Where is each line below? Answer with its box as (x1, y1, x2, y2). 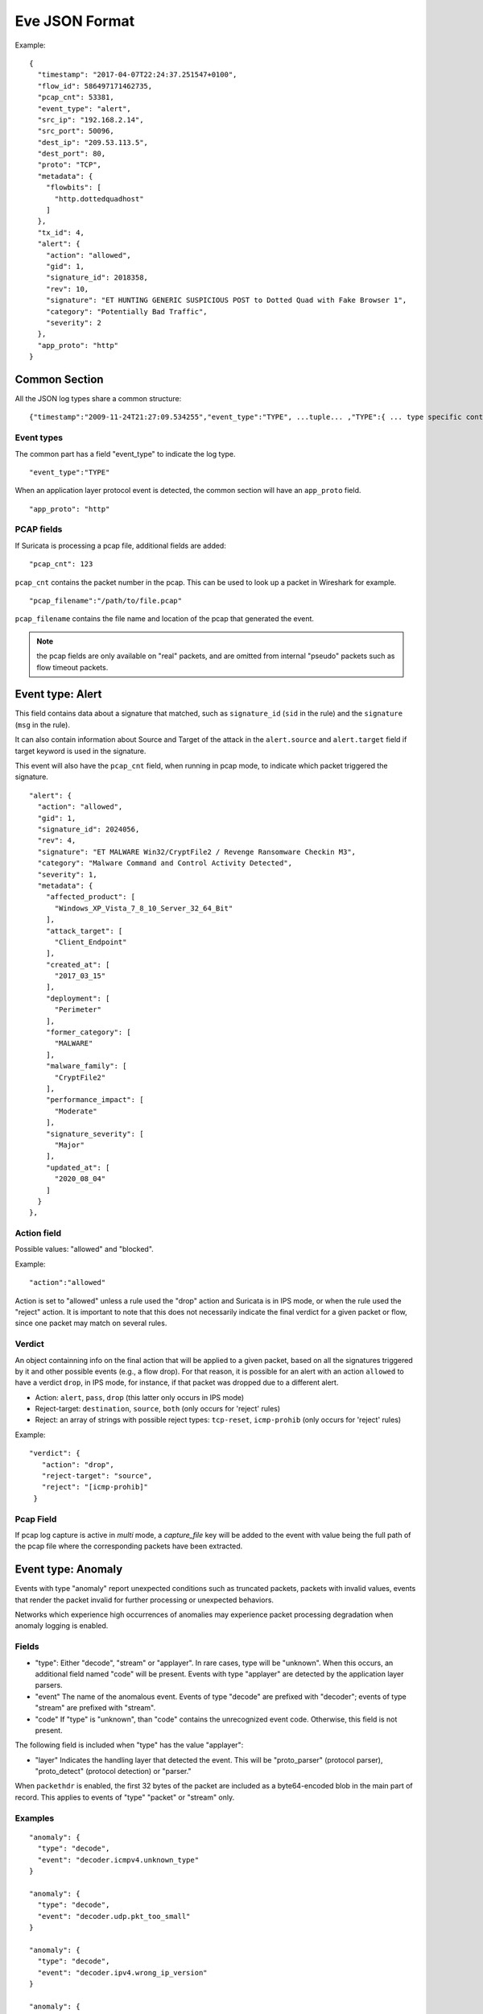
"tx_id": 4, (37, 228, 85, 237)
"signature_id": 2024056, (37, 825, 140, 834)
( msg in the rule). (14, 719, 70, 729)
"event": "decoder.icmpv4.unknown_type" (37, 1855, 200, 1864)
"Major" (54, 1140, 85, 1150)
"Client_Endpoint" (54, 937, 127, 947)
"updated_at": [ (45, 1162, 110, 1172)
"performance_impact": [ (45, 1096, 144, 1104)
